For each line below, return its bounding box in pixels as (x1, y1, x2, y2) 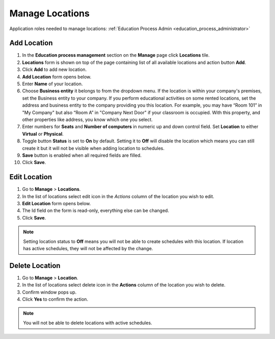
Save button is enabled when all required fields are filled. (22, 152, 142, 158)
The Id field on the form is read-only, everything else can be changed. (22, 207, 169, 214)
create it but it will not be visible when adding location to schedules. (22, 145, 165, 151)
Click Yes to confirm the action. (22, 296, 89, 302)
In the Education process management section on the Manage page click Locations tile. (22, 52, 210, 58)
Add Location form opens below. (22, 74, 92, 80)
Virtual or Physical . (22, 131, 64, 137)
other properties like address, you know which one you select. (22, 116, 153, 123)
